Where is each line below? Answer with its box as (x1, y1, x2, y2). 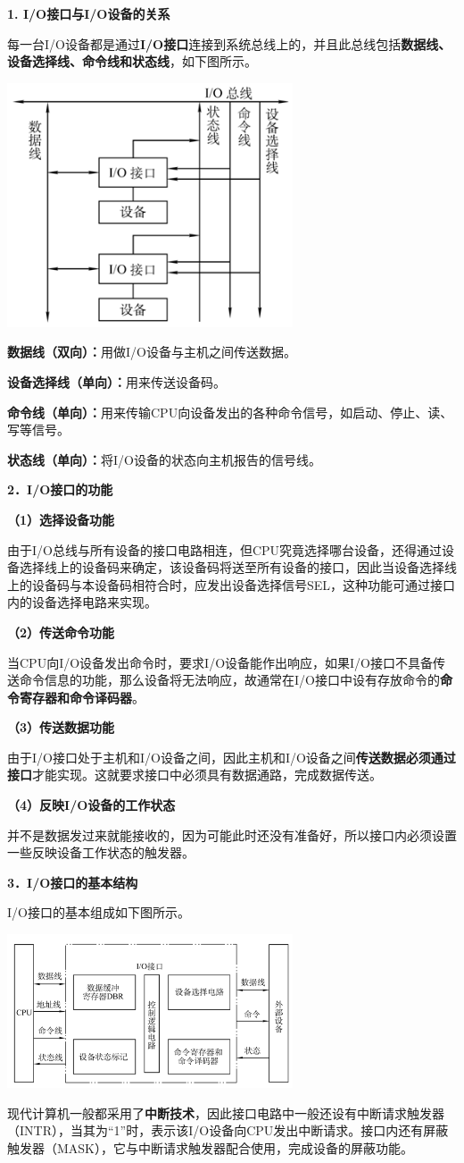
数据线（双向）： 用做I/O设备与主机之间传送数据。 (7, 342, 296, 361)
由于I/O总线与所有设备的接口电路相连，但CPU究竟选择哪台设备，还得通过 (7, 540, 443, 559)
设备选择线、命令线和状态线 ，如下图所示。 (7, 52, 257, 71)
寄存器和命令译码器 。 (19, 687, 145, 706)
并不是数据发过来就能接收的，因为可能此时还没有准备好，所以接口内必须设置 (7, 825, 457, 844)
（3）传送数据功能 (7, 718, 115, 737)
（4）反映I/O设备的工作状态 (7, 796, 176, 814)
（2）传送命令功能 (7, 622, 115, 641)
